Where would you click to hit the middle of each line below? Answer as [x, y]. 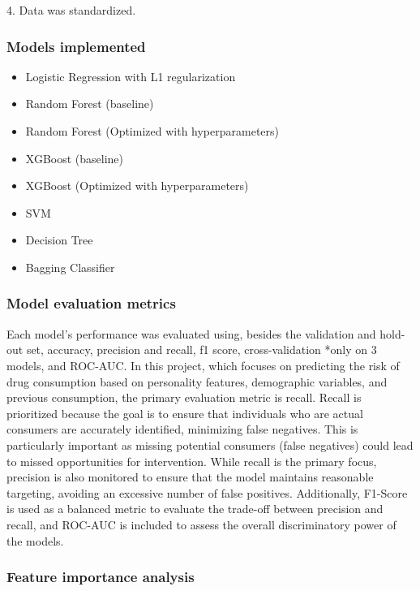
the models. [35, 540]
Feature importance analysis [101, 577]
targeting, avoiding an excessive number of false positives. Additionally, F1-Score [207, 492]
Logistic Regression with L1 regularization [131, 76]
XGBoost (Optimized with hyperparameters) [137, 185]
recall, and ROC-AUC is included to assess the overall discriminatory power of [201, 524]
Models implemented [76, 46]
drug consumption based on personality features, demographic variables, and [197, 381]
